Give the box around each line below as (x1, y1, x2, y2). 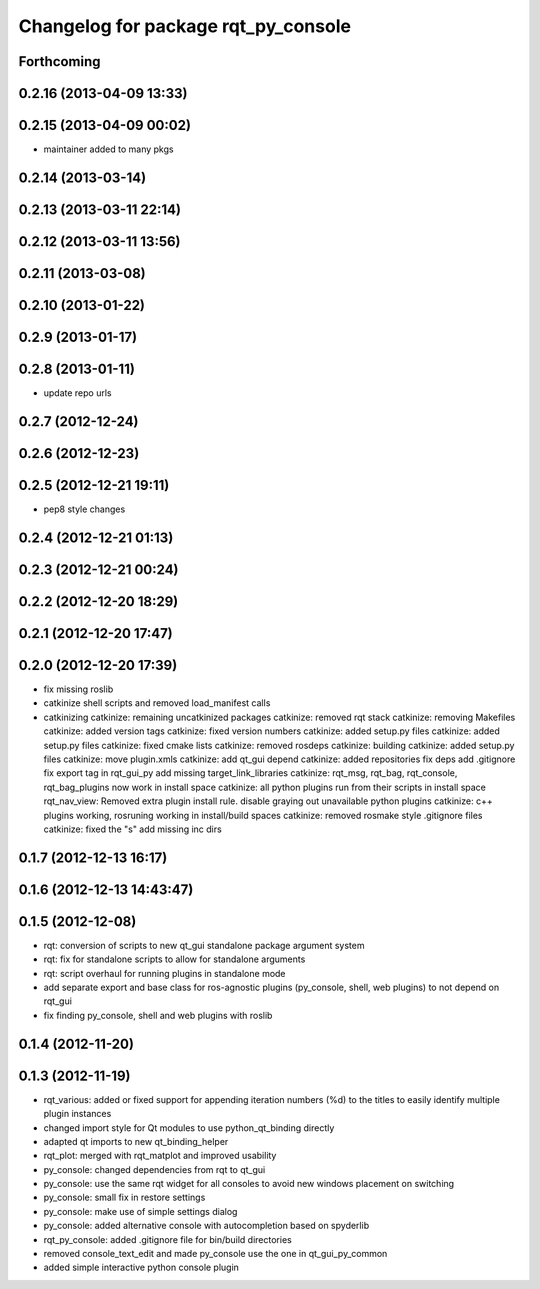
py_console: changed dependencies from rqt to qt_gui (43, 1163, 266, 1175)
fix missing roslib (43, 683, 114, 695)
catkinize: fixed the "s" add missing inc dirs (43, 823, 222, 835)
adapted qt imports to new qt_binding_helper (43, 1135, 229, 1147)
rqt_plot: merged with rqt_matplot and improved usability (43, 1150, 277, 1162)
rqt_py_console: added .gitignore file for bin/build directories (43, 1233, 292, 1245)
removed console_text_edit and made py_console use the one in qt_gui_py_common (43, 1248, 388, 1260)
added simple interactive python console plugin (43, 1261, 240, 1274)
